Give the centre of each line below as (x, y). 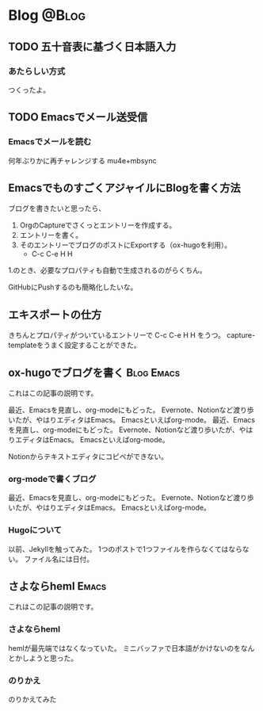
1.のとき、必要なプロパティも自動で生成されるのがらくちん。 (107, 270)
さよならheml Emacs (57, 586)
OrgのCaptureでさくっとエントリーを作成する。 (98, 225)
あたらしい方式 (37, 71)
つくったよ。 (29, 90)
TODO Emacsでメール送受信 (78, 117)
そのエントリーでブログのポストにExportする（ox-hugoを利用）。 (126, 245)
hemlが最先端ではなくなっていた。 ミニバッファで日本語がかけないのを (125, 648)
